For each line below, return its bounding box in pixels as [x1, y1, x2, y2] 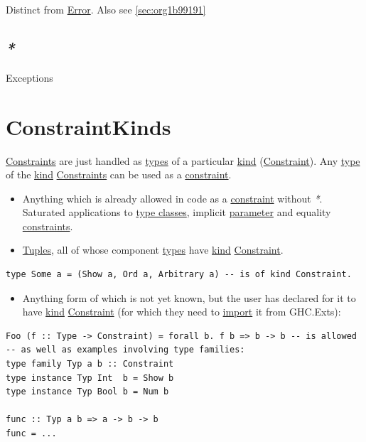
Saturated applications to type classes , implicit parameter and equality [22, 205, 331, 220]
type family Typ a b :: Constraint [6, 359, 174, 370]
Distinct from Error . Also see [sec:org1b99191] [6, 2, 206, 16]
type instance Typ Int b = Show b [6, 372, 174, 383]
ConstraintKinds [6, 112, 171, 141]
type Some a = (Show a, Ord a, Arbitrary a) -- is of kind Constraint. [6, 269, 352, 280]
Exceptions [6, 70, 53, 85]
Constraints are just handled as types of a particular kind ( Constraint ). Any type [6, 153, 360, 168]
